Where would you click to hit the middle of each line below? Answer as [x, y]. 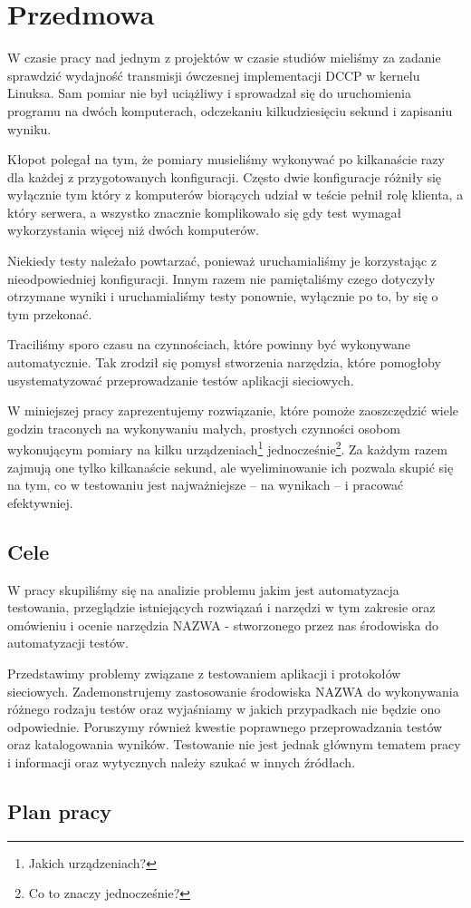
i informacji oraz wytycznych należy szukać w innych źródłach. [182, 762]
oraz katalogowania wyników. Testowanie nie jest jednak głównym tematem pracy [234, 744]
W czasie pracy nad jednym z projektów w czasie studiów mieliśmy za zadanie [224, 58]
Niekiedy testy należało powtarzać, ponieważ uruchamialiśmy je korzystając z [222, 261]
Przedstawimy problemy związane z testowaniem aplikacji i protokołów [204, 674]
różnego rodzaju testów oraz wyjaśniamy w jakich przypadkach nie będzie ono [224, 709]
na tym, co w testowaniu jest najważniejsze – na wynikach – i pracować [206, 485]
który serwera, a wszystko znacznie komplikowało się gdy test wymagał [205, 212]
